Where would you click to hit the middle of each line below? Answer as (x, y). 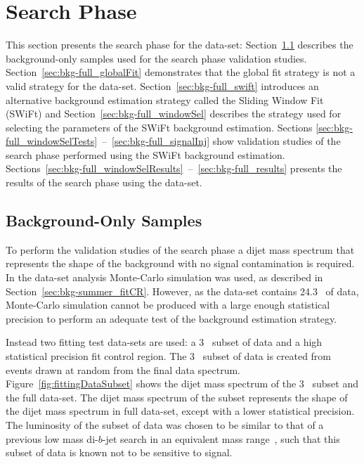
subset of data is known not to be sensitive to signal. (119, 452)
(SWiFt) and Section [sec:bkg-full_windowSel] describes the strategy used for (174, 114)
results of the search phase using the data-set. (104, 182)
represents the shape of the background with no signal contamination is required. (180, 263)
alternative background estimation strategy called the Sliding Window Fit (165, 99)
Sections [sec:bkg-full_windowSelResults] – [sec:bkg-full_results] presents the (174, 168)
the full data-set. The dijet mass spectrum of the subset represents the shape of (177, 397)
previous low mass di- (52, 438)
